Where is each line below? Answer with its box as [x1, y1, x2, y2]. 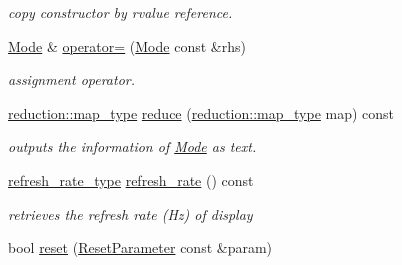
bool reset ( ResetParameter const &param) [8, 237, 273, 258]
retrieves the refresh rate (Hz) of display [8, 203, 253, 224]
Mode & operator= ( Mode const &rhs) [8, 35, 246, 56]
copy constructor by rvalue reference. [8, 2, 233, 22]
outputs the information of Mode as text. [8, 136, 257, 157]
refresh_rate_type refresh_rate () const [8, 169, 254, 190]
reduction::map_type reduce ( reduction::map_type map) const [8, 102, 395, 123]
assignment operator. [8, 69, 136, 90]
